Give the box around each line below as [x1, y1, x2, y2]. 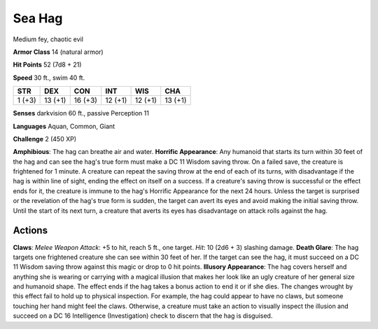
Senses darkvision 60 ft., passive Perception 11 [13, 109, 150, 118]
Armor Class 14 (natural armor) [13, 48, 104, 56]
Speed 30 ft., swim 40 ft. [13, 73, 85, 82]
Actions [13, 225, 48, 237]
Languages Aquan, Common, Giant [13, 122, 115, 130]
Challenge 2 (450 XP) [13, 134, 77, 143]
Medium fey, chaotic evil [13, 35, 84, 43]
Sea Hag [13, 10, 63, 26]
